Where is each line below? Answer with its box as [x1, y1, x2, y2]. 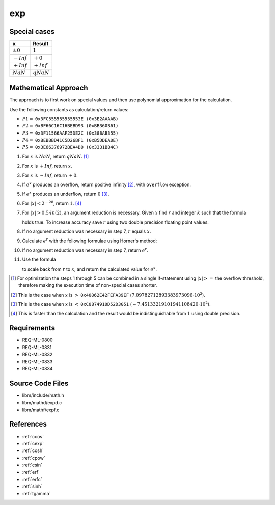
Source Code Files [9, 379, 69, 387]
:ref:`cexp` [22, 440, 44, 446]
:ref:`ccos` [22, 433, 44, 439]
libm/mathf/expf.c [22, 407, 60, 413]
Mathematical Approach [9, 84, 89, 92]
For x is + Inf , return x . [22, 163, 72, 169]
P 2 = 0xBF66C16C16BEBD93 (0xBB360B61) [22, 123, 119, 129]
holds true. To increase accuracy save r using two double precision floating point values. [22, 219, 209, 225]
